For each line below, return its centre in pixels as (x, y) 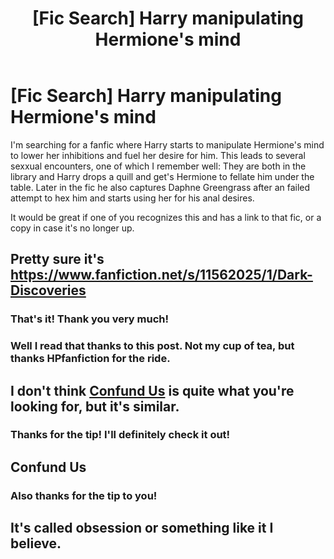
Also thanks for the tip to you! (84, 495)
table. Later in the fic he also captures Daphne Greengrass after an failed (160, 187)
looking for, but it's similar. (95, 406)
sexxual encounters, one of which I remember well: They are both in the (158, 166)
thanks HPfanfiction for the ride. (90, 359)
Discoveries (48, 290)
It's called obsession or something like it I (142, 528)
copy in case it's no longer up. (72, 228)
